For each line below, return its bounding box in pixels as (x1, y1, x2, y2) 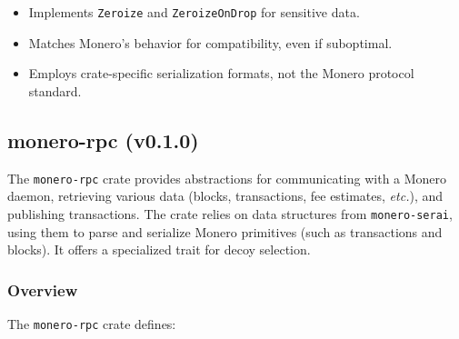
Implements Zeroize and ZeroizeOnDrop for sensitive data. (28, 3, 360, 21)
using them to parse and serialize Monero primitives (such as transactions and (7, 222, 443, 241)
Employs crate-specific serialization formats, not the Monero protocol (28, 64, 414, 83)
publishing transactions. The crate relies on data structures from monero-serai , (7, 204, 453, 223)
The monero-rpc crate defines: (7, 314, 176, 333)
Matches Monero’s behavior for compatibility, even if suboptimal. (28, 33, 393, 52)
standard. (28, 81, 82, 100)
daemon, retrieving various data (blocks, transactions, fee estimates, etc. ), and (7, 186, 444, 205)
